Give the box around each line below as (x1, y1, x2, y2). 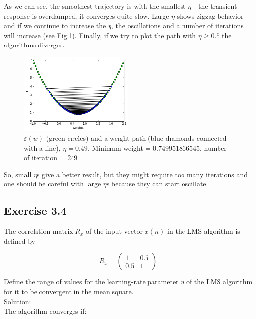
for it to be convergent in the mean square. (4, 286, 134, 296)
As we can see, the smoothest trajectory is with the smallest (4, 1, 186, 11)
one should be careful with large (4, 179, 101, 189)
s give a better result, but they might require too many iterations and (37, 169, 248, 179)
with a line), (24, 142, 61, 153)
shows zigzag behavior (177, 10, 244, 21)
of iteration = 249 (24, 152, 78, 163)
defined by (4, 235, 36, 246)
